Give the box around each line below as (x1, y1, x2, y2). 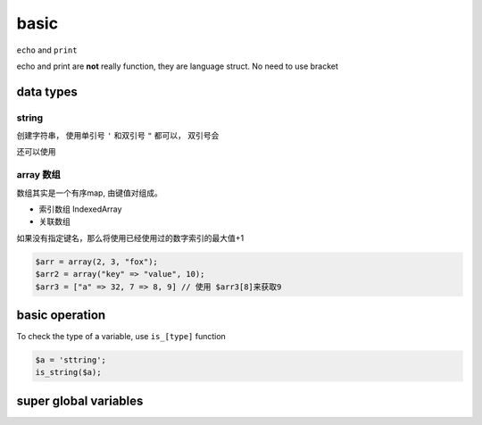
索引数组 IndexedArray (38, 204, 122, 214)
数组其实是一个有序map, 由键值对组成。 (16, 187, 162, 198)
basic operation (16, 307, 106, 322)
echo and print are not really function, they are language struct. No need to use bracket (16, 61, 339, 71)
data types (16, 84, 78, 99)
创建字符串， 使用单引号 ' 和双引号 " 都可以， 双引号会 (16, 130, 220, 141)
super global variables (16, 393, 144, 408)
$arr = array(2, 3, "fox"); (35, 256, 158, 267)
